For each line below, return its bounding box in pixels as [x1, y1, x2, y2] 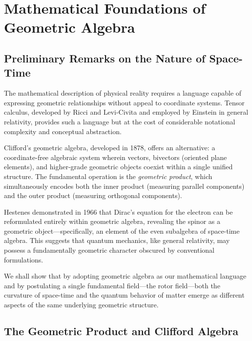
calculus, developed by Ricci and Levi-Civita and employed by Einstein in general [4, 107, 249, 117]
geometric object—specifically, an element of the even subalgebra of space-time [4, 225, 240, 236]
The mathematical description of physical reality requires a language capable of [4, 88, 242, 98]
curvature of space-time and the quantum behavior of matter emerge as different [4, 290, 245, 300]
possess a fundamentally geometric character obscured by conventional [4, 245, 215, 255]
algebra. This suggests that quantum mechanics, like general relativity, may [4, 235, 230, 245]
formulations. [4, 254, 43, 264]
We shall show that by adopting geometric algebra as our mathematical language [4, 271, 247, 281]
